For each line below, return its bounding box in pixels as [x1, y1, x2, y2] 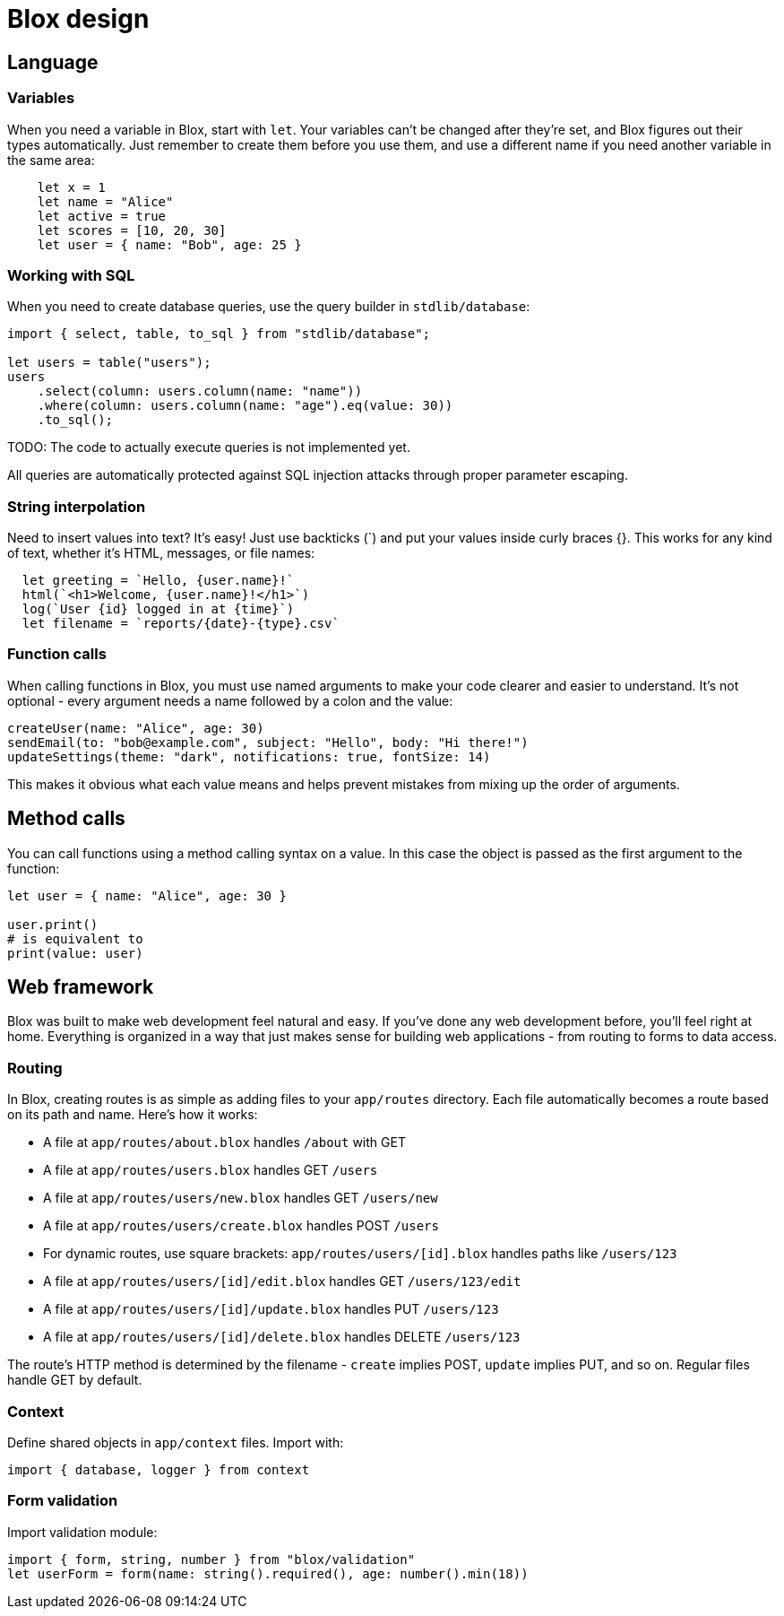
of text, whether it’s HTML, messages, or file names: [7, 545, 315, 561]
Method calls [7, 807, 125, 830]
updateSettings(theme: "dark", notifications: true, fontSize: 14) [7, 749, 491, 764]
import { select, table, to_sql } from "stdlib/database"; [7, 326, 431, 342]
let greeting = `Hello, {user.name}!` [22, 573, 295, 588]
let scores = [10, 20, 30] [37, 222, 227, 238]
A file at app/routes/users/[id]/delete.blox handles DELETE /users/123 [43, 1329, 521, 1345]
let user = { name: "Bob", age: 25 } [37, 237, 302, 252]
